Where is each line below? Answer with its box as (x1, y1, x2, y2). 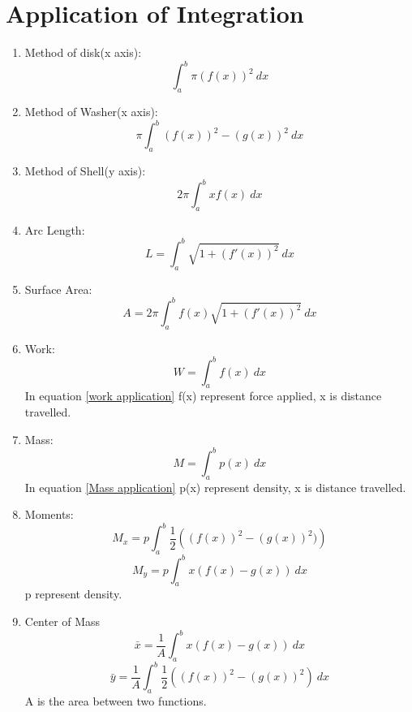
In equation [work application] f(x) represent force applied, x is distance (24, 387, 382, 404)
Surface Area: (24, 280, 92, 297)
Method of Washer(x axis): (24, 103, 158, 120)
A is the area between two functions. (24, 693, 207, 710)
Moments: (24, 506, 74, 523)
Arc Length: (24, 221, 85, 238)
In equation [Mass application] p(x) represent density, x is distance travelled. (24, 478, 406, 495)
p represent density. (24, 585, 122, 602)
